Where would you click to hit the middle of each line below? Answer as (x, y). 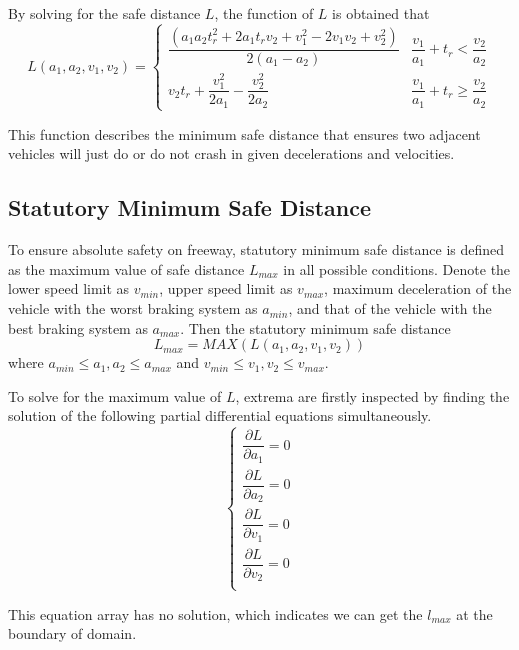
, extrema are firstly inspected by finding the (372, 395)
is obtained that (381, 13)
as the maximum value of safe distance (126, 268)
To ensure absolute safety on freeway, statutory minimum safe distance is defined (256, 249)
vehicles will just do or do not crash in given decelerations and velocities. (231, 153)
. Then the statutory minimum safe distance (315, 327)
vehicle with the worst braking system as (133, 308)
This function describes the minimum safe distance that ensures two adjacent (244, 133)
